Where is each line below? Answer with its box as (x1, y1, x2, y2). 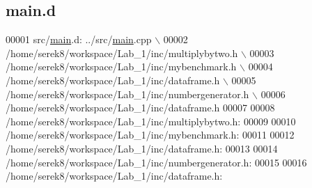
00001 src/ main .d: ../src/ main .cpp (6, 32, 152, 47)
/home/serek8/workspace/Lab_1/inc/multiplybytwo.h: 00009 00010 (6, 113, 296, 128)
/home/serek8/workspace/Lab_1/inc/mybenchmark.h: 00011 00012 (6, 127, 295, 142)
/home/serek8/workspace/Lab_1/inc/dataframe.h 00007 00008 (6, 100, 275, 115)
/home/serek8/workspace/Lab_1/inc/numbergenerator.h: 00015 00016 (6, 155, 307, 169)
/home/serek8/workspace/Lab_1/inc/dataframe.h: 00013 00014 (6, 141, 278, 155)
